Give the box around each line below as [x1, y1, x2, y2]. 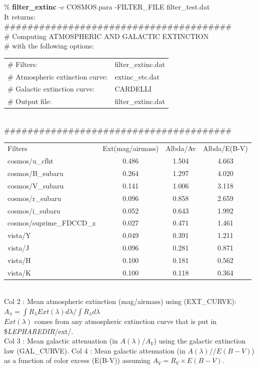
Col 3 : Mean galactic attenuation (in [4, 335, 118, 346]
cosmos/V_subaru [7, 180, 64, 190]
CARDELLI [114, 83, 152, 94]
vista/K [7, 267, 31, 277]
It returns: [4, 11, 35, 21]
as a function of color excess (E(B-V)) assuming [4, 355, 150, 365]
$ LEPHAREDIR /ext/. [4, 325, 73, 336]
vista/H [7, 254, 31, 265]
